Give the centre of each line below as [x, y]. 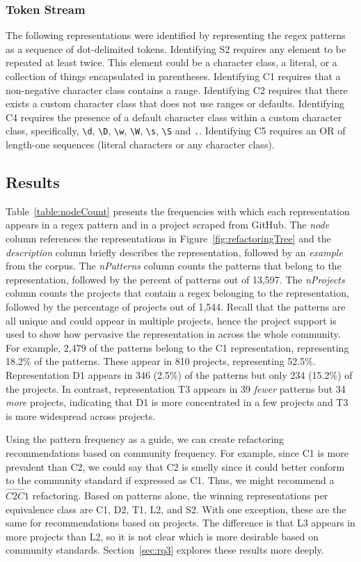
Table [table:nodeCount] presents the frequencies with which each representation [178, 211]
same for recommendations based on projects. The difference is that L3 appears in [180, 523]
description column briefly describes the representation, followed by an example [174, 252]
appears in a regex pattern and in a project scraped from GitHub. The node [168, 225]
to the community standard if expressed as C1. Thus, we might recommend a [170, 480]
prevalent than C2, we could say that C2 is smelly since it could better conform [175, 466]
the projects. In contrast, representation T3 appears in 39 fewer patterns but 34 [176, 388]
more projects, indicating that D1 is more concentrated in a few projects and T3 [177, 402]
